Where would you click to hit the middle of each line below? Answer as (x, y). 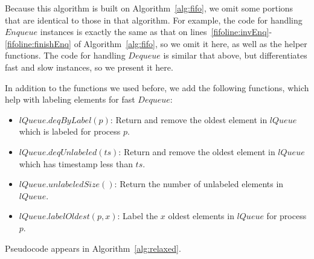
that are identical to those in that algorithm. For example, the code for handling (154, 20)
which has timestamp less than (76, 163)
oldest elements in (201, 216)
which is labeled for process (70, 131)
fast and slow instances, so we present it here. (89, 67)
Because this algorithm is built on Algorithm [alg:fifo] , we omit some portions (149, 8)
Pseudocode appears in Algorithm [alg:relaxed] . (93, 248)
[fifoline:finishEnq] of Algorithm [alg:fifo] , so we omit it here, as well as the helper (156, 43)
